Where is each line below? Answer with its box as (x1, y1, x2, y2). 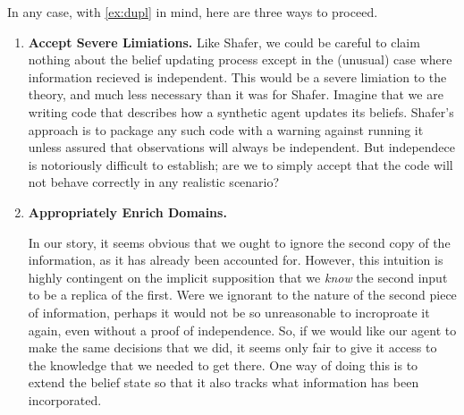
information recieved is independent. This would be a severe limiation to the (28, 67, 447, 86)
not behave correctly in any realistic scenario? (28, 173, 280, 191)
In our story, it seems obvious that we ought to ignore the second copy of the (28, 233, 451, 251)
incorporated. (28, 390, 102, 409)
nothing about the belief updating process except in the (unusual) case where (28, 50, 452, 69)
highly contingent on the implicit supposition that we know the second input (28, 267, 448, 286)
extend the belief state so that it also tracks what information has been (28, 373, 419, 392)
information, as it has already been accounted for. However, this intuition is (28, 250, 443, 269)
